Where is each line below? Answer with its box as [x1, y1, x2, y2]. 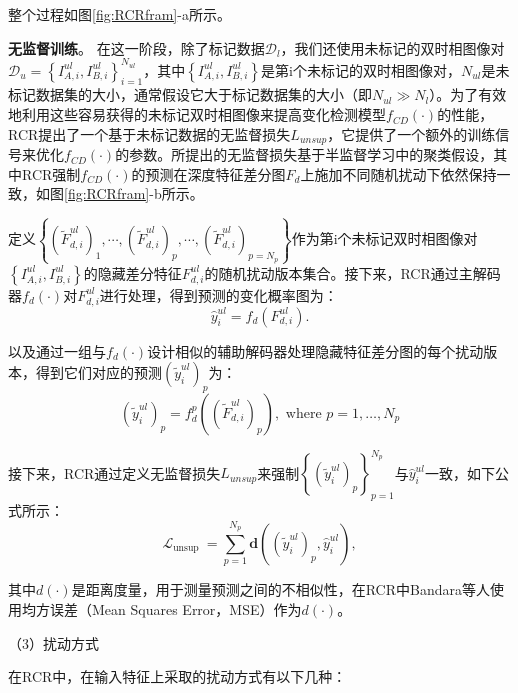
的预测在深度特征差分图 [131, 163, 286, 184]
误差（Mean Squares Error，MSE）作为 [49, 598, 302, 619]
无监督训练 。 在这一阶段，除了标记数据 [8, 37, 265, 58]
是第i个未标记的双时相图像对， [260, 59, 461, 80]
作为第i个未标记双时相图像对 [291, 228, 478, 249]
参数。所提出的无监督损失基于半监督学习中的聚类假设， [129, 144, 494, 165]
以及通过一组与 [8, 340, 106, 361]
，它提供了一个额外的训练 [327, 123, 496, 144]
